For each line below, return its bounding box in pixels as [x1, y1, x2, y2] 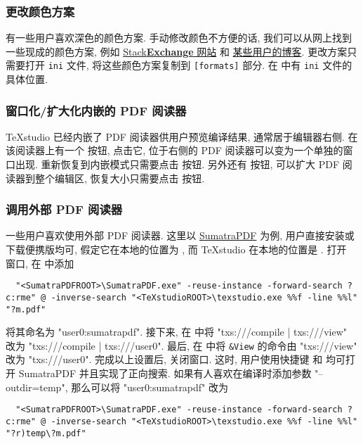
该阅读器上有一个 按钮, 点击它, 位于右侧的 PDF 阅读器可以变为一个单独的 [6, 143, 343, 158]
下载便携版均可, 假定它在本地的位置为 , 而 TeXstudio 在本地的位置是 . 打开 [6, 242, 347, 257]
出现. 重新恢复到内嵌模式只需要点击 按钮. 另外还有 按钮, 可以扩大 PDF [15, 157, 340, 172]
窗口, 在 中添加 [6, 255, 74, 270]
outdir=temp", [6, 379, 68, 394]
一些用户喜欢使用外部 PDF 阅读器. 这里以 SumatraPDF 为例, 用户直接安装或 [6, 228, 355, 243]
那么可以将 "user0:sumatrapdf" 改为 [71, 379, 229, 394]
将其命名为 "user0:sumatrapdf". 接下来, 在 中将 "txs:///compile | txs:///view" [6, 324, 348, 339]
